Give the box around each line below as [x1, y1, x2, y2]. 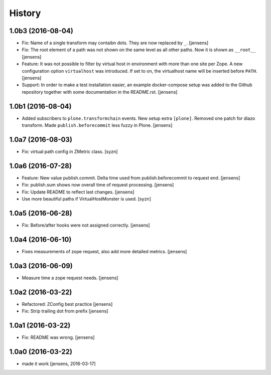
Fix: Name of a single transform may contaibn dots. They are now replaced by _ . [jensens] [22, 40, 209, 46]
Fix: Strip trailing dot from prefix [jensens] [22, 308, 108, 314]
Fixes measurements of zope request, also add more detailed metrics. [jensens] [22, 248, 187, 254]
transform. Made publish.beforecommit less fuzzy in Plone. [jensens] [22, 122, 173, 128]
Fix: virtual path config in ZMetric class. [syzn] [22, 148, 118, 154]
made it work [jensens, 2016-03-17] [22, 360, 96, 366]
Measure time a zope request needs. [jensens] [22, 275, 118, 281]
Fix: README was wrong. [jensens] [22, 334, 95, 340]
